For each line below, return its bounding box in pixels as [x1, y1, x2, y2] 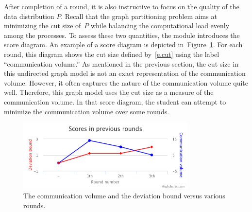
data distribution [4, 11, 54, 21]
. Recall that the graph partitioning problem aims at [61, 11, 217, 21]
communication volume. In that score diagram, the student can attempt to [4, 96, 226, 106]
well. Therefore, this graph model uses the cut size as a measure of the [4, 87, 214, 97]
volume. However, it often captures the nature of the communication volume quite [4, 77, 249, 88]
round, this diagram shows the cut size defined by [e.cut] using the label [4, 49, 219, 59]
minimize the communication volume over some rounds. [4, 106, 169, 116]
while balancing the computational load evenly [91, 20, 230, 31]
